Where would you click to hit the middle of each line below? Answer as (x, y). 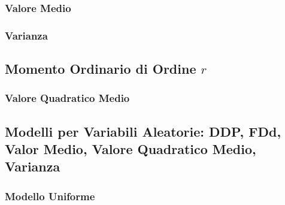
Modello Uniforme (50, 196)
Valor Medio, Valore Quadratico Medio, (131, 149)
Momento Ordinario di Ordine (101, 69)
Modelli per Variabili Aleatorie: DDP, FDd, (143, 131)
